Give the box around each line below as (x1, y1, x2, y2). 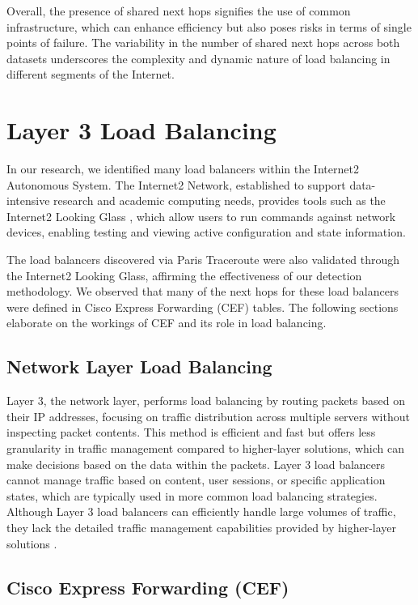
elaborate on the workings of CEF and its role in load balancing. (6, 314, 327, 331)
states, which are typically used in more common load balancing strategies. (6, 487, 378, 504)
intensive (6, 192, 50, 209)
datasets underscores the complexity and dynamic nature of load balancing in (6, 49, 391, 66)
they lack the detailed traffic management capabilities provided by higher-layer (6, 518, 397, 535)
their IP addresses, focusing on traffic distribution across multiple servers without (6, 407, 410, 424)
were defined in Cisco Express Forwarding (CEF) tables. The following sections (6, 298, 399, 315)
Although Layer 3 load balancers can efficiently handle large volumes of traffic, (6, 503, 396, 520)
